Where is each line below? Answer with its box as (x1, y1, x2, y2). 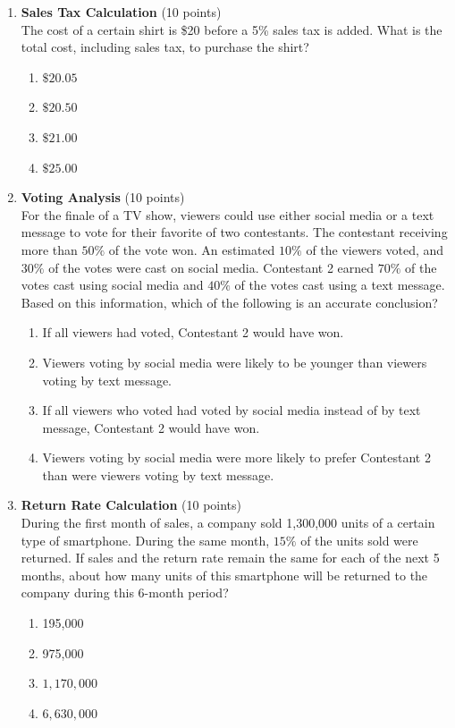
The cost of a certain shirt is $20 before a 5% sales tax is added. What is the (21, 20, 442, 38)
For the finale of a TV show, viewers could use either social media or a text (21, 205, 434, 224)
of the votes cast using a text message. (234, 275, 445, 294)
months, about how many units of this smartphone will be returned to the (21, 565, 428, 584)
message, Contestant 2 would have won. (42, 418, 260, 436)
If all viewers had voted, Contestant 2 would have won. (42, 323, 344, 342)
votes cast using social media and (21, 275, 204, 294)
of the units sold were (300, 530, 418, 549)
